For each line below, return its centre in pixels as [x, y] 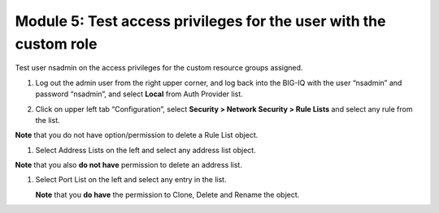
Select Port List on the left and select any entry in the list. [131, 180]
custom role [56, 44]
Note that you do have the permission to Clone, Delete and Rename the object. [167, 194]
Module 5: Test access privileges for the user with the [200, 21]
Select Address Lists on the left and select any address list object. [146, 150]
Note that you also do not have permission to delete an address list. [129, 165]
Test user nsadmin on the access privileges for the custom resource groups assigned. [159, 68]
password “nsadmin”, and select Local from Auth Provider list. [139, 94]
